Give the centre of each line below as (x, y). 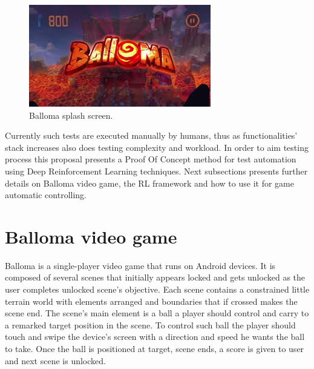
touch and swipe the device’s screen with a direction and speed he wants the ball (155, 337)
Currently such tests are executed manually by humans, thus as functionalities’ (151, 135)
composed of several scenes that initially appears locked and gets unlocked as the (155, 277)
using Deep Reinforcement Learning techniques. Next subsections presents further (156, 171)
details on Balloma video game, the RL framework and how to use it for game (149, 183)
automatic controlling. (46, 195)
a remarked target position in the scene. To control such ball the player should (150, 324)
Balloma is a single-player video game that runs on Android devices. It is (140, 265)
